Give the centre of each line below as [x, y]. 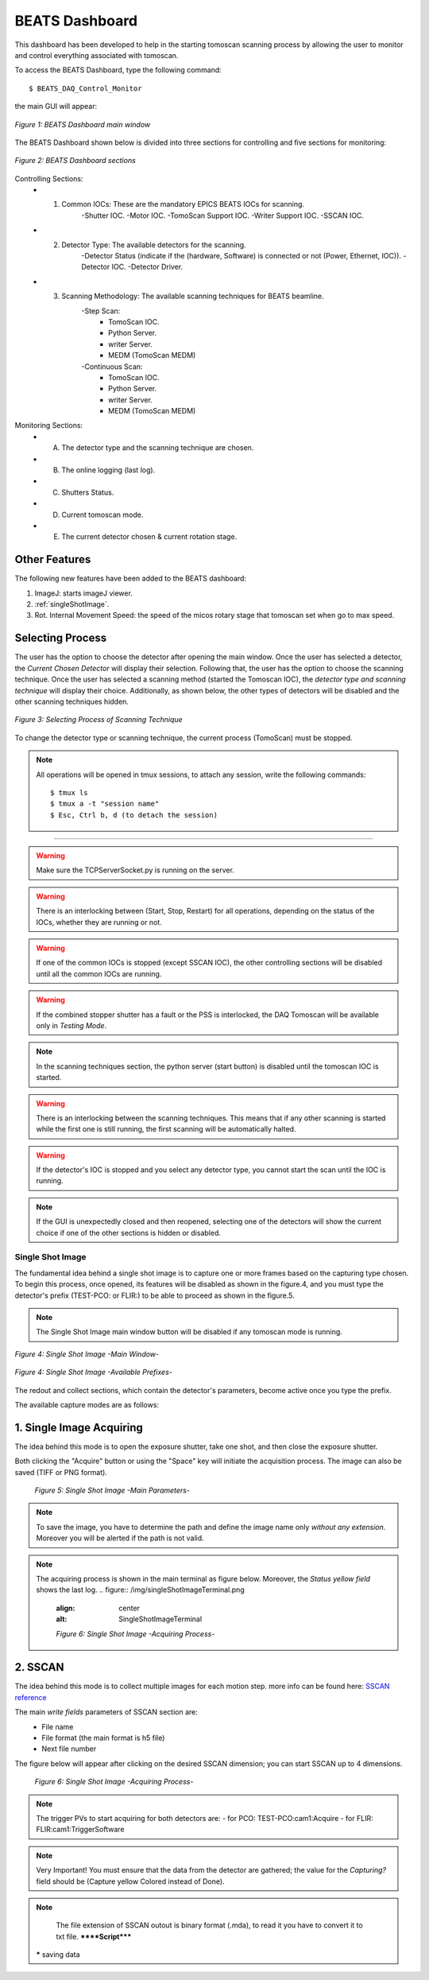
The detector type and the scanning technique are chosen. [158, 448]
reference [31, 1697]
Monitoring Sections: [49, 425]
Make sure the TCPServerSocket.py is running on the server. [135, 870]
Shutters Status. [88, 492]
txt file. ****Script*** [94, 1936]
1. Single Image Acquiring [79, 1427]
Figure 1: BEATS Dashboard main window [83, 124]
